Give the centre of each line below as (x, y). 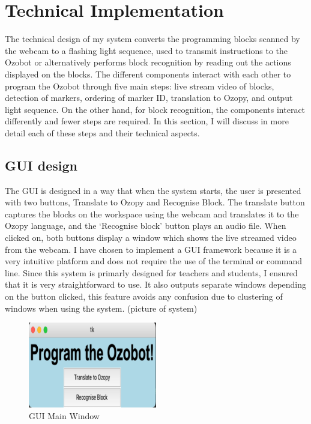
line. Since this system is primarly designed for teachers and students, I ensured (151, 272)
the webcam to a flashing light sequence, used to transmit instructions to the (146, 50)
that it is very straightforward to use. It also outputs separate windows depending (156, 284)
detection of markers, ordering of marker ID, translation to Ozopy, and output (149, 98)
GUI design (41, 165)
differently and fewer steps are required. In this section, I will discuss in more (147, 121)
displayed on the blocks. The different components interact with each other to (148, 74)
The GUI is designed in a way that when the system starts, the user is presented (153, 190)
